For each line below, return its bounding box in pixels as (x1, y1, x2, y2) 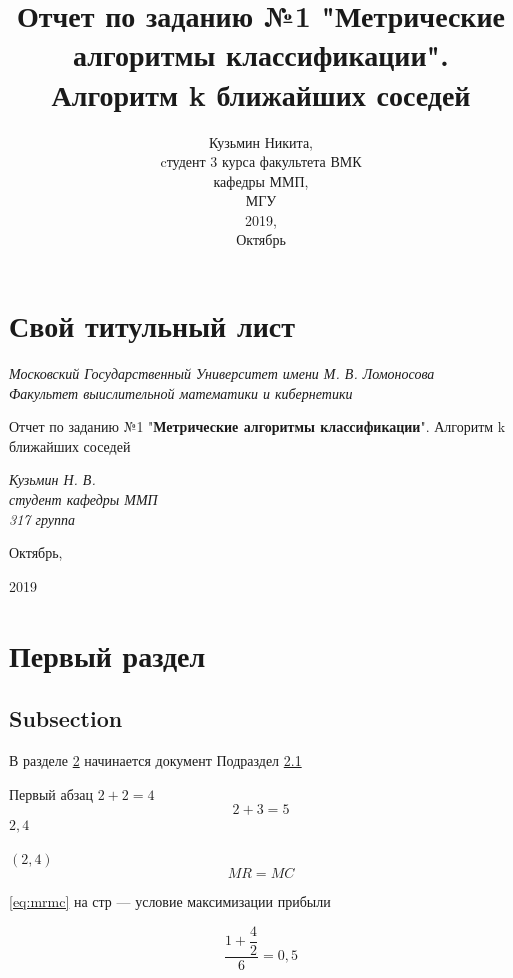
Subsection (9, 703, 123, 734)
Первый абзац (9, 783, 94, 804)
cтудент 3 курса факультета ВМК (160, 151, 362, 172)
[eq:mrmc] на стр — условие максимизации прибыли (9, 891, 331, 912)
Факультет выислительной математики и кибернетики (9, 382, 353, 403)
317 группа (9, 508, 75, 529)
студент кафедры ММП (9, 488, 158, 509)
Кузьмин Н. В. (9, 469, 96, 490)
